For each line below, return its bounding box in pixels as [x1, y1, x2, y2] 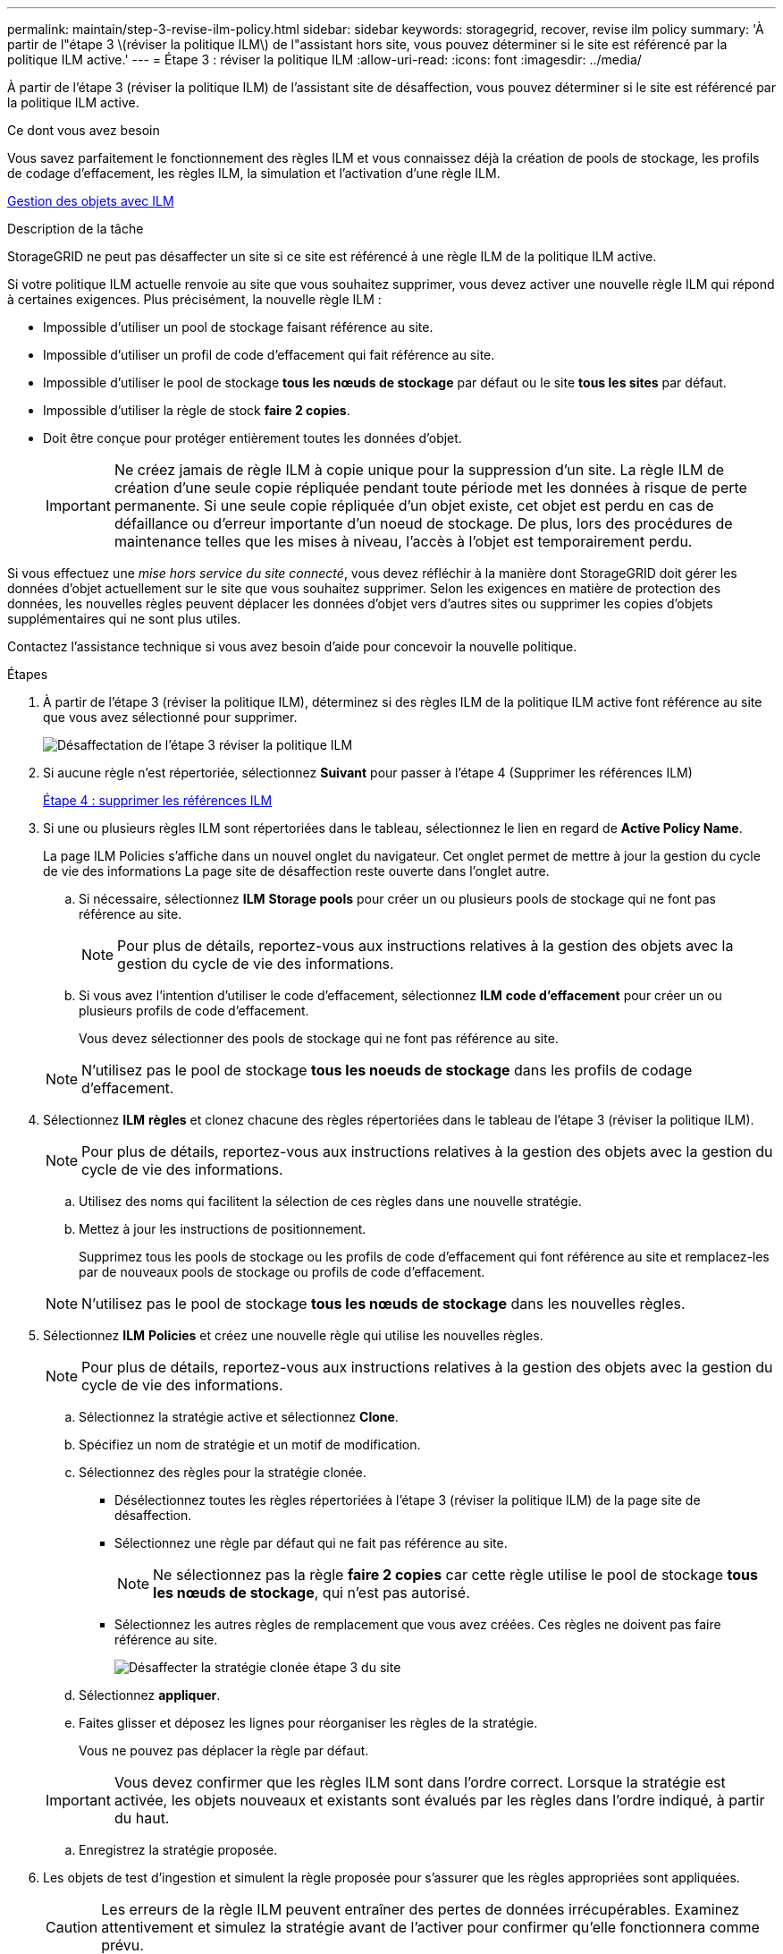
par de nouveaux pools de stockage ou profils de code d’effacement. [79, 1264, 485, 1279]
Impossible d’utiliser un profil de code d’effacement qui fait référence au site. [43, 347, 495, 362]
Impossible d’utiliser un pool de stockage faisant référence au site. [43, 319, 434, 335]
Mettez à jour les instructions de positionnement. [79, 1221, 366, 1236]
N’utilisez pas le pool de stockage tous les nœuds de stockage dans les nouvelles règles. [81, 1295, 686, 1313]
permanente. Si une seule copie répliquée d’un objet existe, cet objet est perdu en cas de [114, 497, 714, 514]
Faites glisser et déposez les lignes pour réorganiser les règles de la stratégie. [79, 1715, 538, 1730]
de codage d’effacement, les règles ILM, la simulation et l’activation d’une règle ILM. [7, 166, 501, 181]
